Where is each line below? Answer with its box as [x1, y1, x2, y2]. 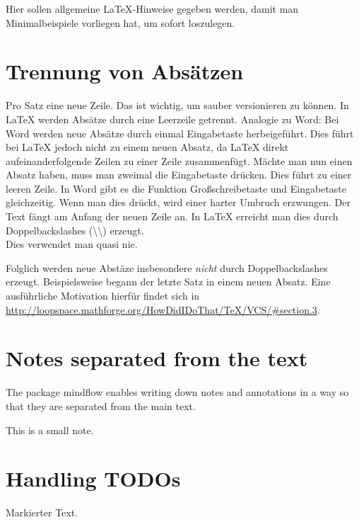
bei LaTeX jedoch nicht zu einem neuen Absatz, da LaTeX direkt [6, 140, 289, 154]
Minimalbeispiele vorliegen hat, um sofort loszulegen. [6, 15, 235, 30]
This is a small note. [6, 422, 94, 437]
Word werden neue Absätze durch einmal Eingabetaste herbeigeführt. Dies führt [6, 125, 354, 140]
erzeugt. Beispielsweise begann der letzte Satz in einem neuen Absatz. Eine [6, 274, 331, 289]
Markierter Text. [6, 505, 78, 520]
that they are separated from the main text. [6, 398, 196, 413]
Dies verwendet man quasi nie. [6, 237, 138, 251]
